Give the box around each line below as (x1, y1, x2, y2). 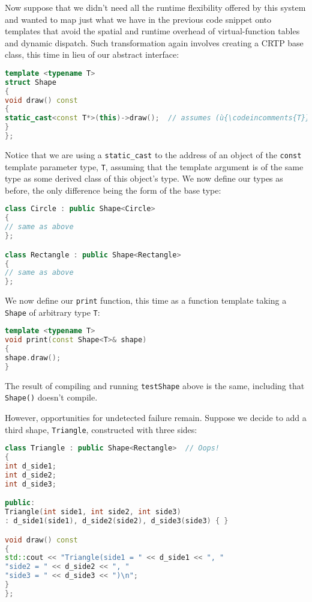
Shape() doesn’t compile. (5, 391, 98, 404)
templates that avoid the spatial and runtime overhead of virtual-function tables (5, 25, 300, 37)
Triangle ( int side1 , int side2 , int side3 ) (5, 508, 181, 517)
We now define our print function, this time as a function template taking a (5, 294, 287, 307)
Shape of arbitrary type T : (5, 306, 100, 318)
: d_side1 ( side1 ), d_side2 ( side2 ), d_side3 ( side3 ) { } (5, 517, 229, 526)
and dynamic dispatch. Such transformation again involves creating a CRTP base (5, 36, 304, 49)
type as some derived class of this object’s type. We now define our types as (5, 172, 283, 185)
